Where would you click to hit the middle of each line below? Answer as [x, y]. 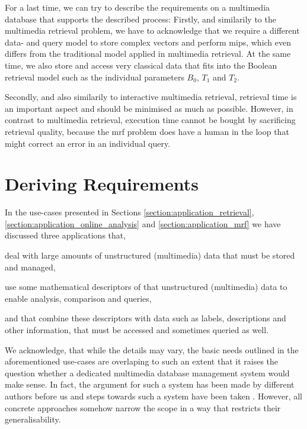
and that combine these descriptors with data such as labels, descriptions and [145, 318]
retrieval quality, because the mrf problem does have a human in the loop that [147, 131]
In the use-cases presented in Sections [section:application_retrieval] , [129, 212]
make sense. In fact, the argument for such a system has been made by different [150, 384]
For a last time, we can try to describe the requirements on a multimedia [137, 7]
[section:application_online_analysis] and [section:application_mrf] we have [143, 223]
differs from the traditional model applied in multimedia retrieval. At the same [148, 54]
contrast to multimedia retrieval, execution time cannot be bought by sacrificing [150, 120]
